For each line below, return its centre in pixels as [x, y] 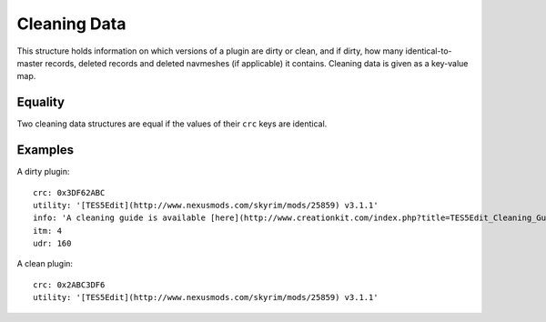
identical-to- [429, 51]
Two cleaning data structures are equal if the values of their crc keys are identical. [172, 124]
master [30, 63]
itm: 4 [48, 231]
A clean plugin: [45, 264]
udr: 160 [52, 244]
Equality [41, 102]
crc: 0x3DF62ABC [69, 192]
